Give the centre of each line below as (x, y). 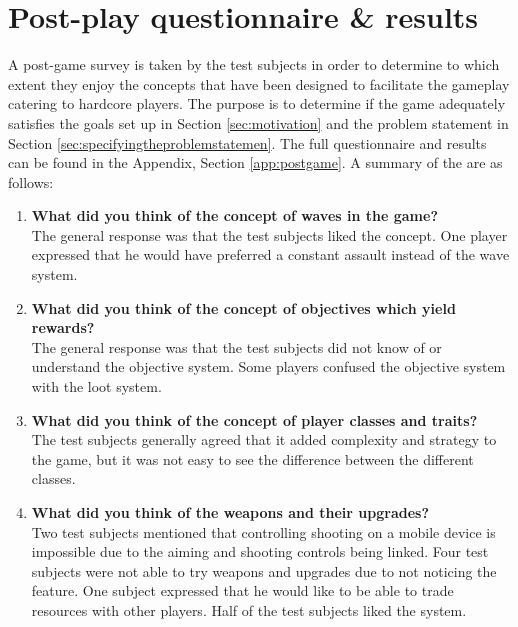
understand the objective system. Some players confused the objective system (268, 366)
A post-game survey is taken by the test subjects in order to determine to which (254, 64)
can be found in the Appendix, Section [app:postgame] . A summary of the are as (255, 162)
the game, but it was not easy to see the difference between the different (252, 458)
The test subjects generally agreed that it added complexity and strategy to (264, 439)
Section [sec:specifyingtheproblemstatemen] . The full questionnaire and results (247, 142)
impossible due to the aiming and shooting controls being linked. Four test (260, 551)
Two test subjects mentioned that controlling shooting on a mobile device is (263, 531)
